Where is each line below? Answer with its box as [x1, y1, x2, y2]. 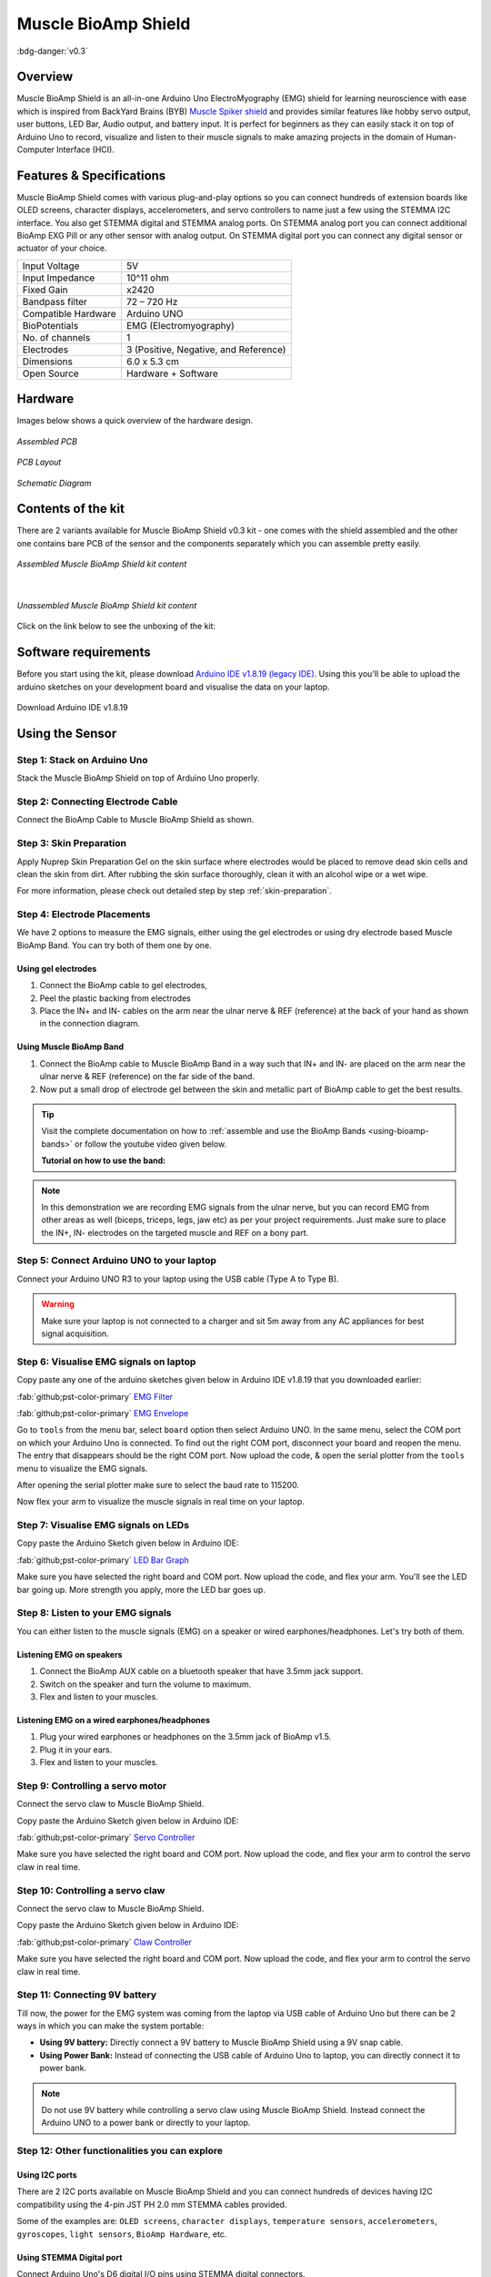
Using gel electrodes [16, 963, 97, 974]
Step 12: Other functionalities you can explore [16, 2145, 223, 2158]
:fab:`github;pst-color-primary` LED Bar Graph [16, 1554, 190, 1566]
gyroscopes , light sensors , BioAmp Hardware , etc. [16, 2228, 227, 2240]
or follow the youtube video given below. [74, 1138, 227, 1149]
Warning [41, 1299, 75, 1310]
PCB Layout [16, 456, 62, 468]
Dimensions [22, 355, 73, 368]
